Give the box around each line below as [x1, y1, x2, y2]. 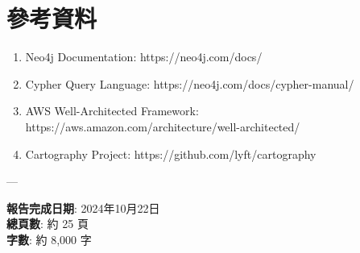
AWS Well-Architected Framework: [25, 102, 199, 119]
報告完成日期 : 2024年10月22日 [6, 199, 160, 216]
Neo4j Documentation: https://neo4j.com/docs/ [25, 48, 263, 65]
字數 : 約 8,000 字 [6, 230, 92, 247]
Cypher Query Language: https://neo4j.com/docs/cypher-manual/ [25, 75, 354, 92]
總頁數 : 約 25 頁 [6, 215, 89, 232]
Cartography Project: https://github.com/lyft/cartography [25, 145, 317, 162]
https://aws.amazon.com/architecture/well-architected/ [25, 118, 300, 135]
